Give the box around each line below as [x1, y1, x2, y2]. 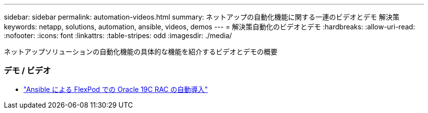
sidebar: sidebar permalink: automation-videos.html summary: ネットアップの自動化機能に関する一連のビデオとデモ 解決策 [4, 13, 400, 21]
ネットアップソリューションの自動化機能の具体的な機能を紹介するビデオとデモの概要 [4, 47, 278, 56]
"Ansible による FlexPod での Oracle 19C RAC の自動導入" [23, 85, 208, 93]
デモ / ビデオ [4, 66, 51, 76]
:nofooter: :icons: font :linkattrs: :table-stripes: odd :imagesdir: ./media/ [4, 31, 232, 40]
